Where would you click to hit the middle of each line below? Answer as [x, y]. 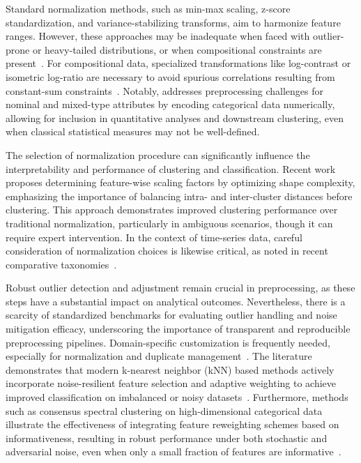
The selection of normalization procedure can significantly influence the [158, 154]
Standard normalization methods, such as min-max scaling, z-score [148, 8]
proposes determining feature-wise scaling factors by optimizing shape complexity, [180, 182]
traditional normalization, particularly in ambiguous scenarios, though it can [169, 223]
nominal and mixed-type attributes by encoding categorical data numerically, [170, 104]
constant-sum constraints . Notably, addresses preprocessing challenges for [164, 90]
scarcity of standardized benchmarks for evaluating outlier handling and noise [171, 315]
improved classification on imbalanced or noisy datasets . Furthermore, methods [177, 397]
